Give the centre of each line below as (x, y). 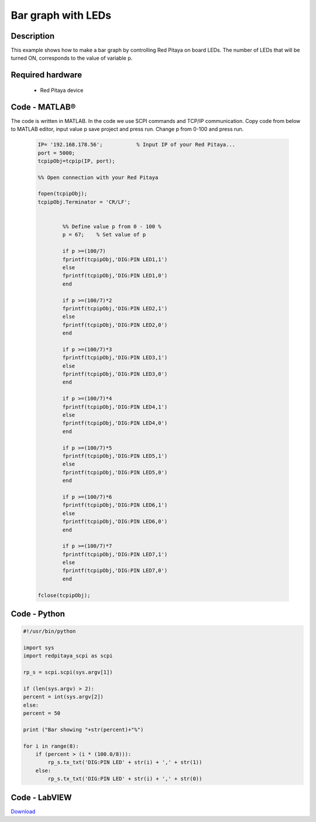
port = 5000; (56, 153)
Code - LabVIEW (42, 797)
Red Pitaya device (62, 90)
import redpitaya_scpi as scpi (68, 656)
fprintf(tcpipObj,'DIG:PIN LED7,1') (115, 554)
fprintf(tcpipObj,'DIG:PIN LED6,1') (115, 505)
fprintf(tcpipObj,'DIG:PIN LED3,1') (115, 358)
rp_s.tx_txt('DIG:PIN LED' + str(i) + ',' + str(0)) (125, 779)
